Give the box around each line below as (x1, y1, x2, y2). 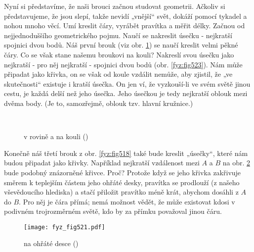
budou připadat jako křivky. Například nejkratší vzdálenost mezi (4, 157, 200, 168)
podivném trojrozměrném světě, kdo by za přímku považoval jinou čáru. (4, 206, 222, 216)
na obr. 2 (222, 157, 250, 168)
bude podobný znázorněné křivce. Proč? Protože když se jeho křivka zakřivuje (4, 167, 241, 177)
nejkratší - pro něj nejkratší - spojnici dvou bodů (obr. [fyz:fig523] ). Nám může (4, 59, 243, 69)
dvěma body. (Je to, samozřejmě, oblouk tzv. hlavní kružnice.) (4, 98, 193, 108)
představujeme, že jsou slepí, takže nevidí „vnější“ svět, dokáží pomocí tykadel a (4, 10, 247, 21)
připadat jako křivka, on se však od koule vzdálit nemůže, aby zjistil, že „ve (4, 69, 233, 79)
